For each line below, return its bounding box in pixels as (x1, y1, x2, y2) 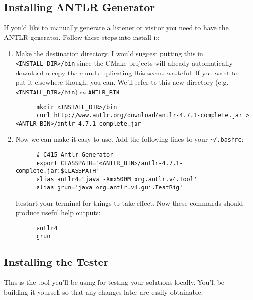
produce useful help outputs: (15, 207, 101, 217)
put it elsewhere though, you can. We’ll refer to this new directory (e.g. (15, 77, 229, 87)
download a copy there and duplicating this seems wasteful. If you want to (15, 67, 238, 77)
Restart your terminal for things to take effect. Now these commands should (15, 198, 243, 208)
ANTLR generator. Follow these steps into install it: (4, 32, 160, 42)
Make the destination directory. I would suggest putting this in (15, 48, 203, 58)
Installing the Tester (4, 254, 109, 269)
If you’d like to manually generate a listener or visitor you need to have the (4, 22, 229, 33)
